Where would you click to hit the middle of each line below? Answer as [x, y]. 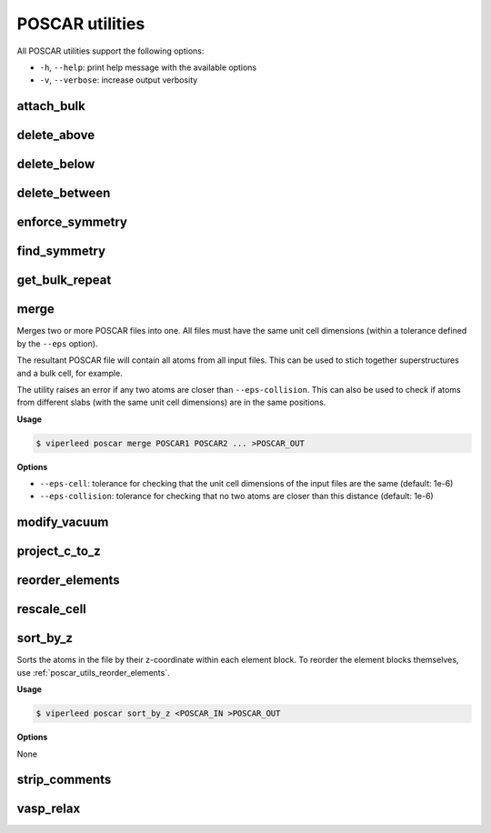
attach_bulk [51, 106]
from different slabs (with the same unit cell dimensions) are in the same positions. [171, 402]
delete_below [56, 164]
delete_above [56, 135]
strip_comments [64, 780]
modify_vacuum [63, 522]
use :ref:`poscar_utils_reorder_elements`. [93, 672]
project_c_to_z [59, 552]
